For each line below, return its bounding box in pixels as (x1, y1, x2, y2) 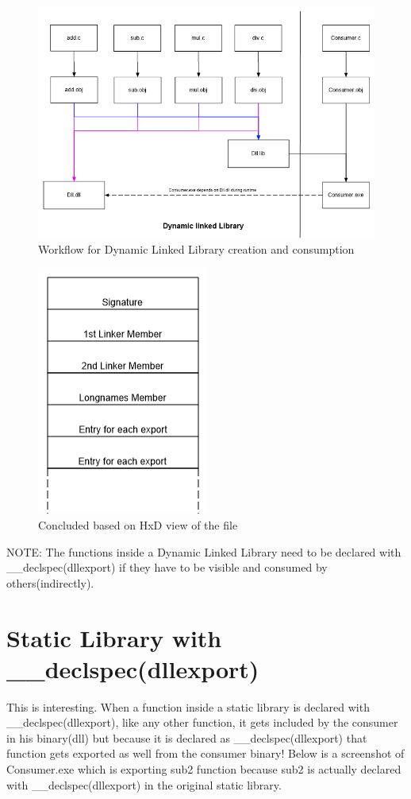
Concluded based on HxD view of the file (38, 516, 238, 533)
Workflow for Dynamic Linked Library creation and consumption (38, 240, 355, 257)
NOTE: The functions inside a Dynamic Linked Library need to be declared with (6, 543, 401, 560)
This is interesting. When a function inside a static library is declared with (6, 698, 370, 715)
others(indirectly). (6, 574, 94, 591)
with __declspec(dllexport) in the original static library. (6, 776, 282, 793)
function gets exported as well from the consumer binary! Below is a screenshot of (6, 745, 405, 762)
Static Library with (6, 621, 222, 654)
